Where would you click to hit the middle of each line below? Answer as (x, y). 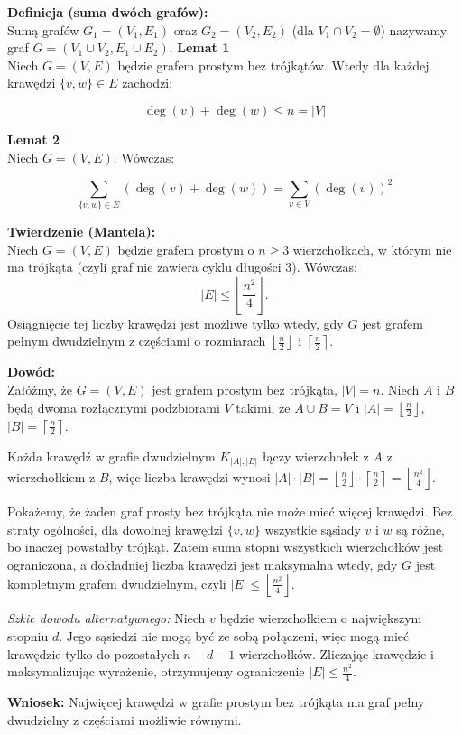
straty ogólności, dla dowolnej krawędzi (115, 529)
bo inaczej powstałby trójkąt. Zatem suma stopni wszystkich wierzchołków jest (226, 547)
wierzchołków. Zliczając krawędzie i (336, 653)
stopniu (28, 636)
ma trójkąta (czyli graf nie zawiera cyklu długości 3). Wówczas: (182, 267)
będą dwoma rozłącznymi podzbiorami (114, 407)
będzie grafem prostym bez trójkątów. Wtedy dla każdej (273, 65)
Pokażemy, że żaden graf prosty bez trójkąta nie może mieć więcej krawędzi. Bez (230, 512)
